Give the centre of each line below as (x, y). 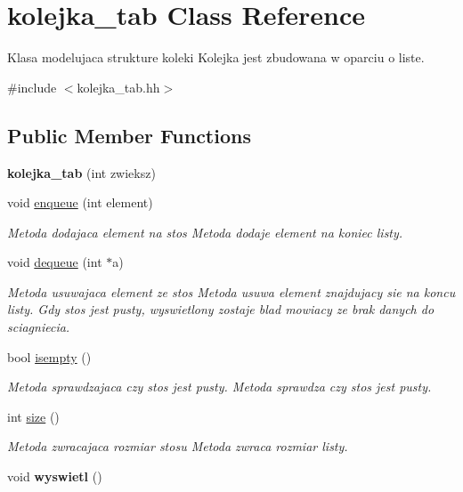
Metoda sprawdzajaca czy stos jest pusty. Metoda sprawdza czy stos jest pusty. (219, 387)
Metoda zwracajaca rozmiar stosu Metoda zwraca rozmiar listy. (178, 446)
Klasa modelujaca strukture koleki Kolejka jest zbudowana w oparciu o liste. (216, 57)
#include (32, 87)
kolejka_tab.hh (118, 87)
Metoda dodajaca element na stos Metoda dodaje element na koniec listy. (205, 232)
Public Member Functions (129, 135)
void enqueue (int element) (80, 202)
